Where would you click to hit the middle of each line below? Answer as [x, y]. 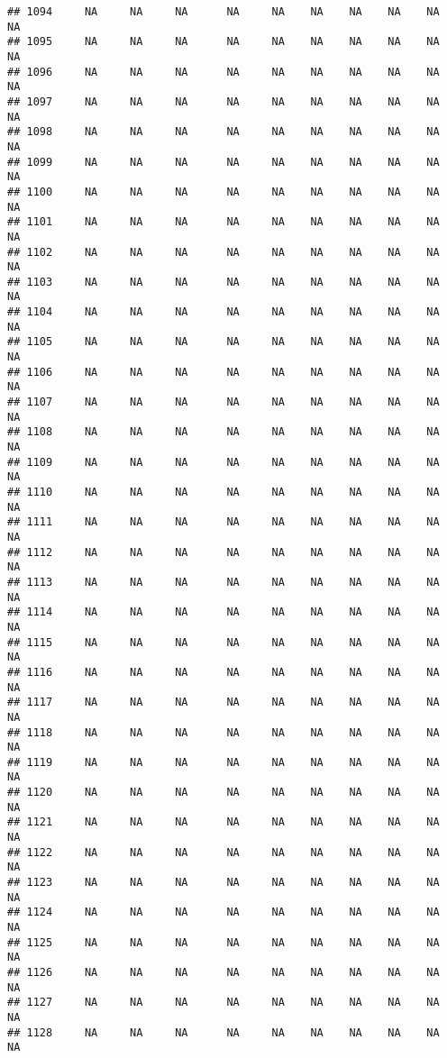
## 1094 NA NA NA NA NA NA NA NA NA [223, 12]
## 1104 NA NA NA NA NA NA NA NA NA [223, 312]
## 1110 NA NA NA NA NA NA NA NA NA [223, 492]
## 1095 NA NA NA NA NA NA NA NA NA [223, 42]
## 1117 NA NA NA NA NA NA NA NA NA [223, 702]
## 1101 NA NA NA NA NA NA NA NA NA [223, 222]
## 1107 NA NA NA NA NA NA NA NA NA [223, 402]
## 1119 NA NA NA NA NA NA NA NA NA [223, 762]
